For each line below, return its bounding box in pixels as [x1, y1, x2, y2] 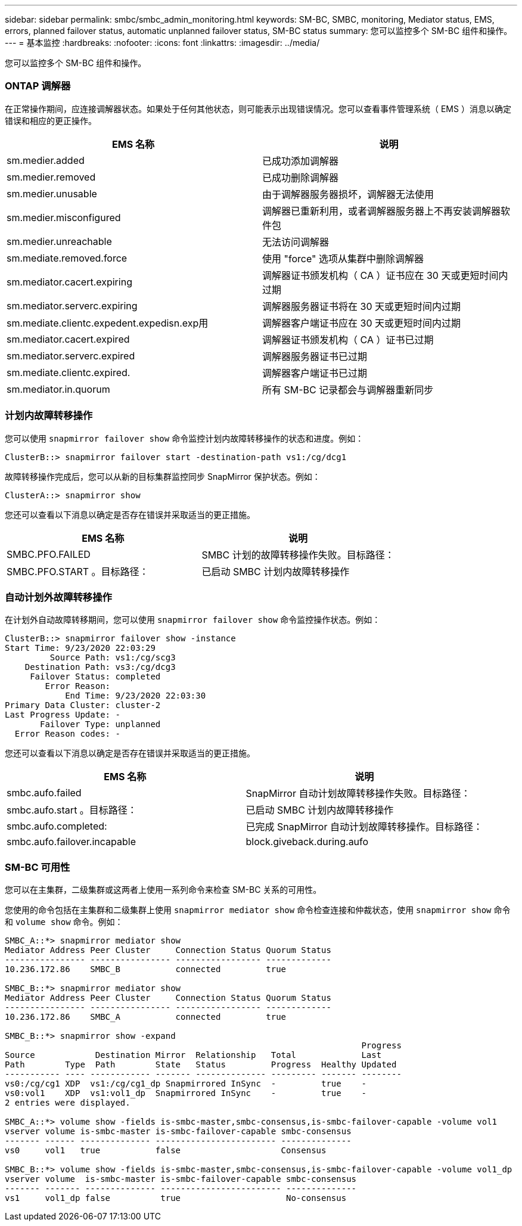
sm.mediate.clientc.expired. [7, 366, 130, 378]
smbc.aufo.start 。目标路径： [7, 804, 137, 817]
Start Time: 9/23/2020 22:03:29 [5, 643, 156, 653]
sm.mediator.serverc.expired [7, 349, 135, 362]
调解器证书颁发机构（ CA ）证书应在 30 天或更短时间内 [262, 269, 508, 281]
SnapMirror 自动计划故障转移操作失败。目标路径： [246, 787, 471, 800]
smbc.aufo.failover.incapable [7, 836, 136, 848]
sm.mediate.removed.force [7, 252, 128, 264]
